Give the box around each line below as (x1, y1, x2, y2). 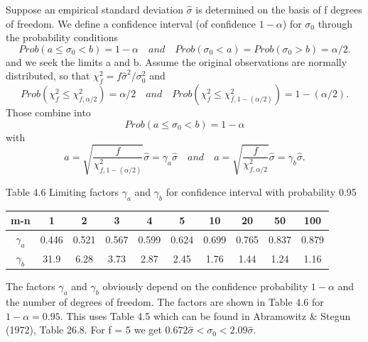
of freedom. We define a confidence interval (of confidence (6, 16, 256, 31)
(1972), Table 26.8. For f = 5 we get (6, 322, 162, 337)
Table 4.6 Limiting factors (6, 184, 119, 199)
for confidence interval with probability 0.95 (166, 184, 357, 199)
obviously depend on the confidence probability (102, 279, 308, 294)
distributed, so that (6, 68, 90, 83)
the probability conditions (6, 30, 119, 45)
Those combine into (6, 105, 91, 120)
